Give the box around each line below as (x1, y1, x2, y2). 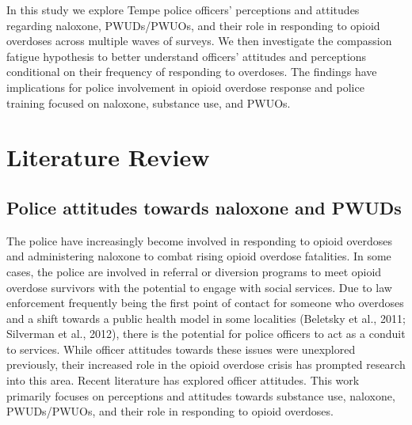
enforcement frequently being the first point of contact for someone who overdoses (6, 294, 404, 311)
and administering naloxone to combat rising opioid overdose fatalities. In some (6, 248, 391, 264)
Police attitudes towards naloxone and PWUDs (6, 195, 402, 219)
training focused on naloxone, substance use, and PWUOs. (6, 94, 291, 111)
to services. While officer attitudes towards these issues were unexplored (6, 340, 356, 357)
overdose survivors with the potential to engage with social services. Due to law (6, 279, 392, 295)
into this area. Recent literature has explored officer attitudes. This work (6, 372, 360, 389)
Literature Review (6, 141, 210, 173)
